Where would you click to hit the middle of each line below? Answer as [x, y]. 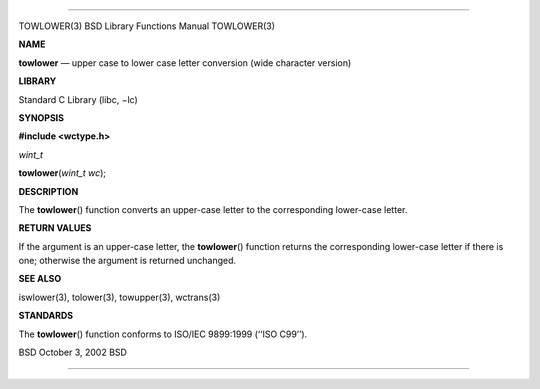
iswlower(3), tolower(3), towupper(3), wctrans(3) [119, 297]
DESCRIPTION [48, 191]
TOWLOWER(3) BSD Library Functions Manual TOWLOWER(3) [146, 26]
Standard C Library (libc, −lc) [78, 99]
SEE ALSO [40, 279]
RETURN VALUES [55, 228]
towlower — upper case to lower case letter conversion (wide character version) [185, 62]
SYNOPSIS [41, 117]
